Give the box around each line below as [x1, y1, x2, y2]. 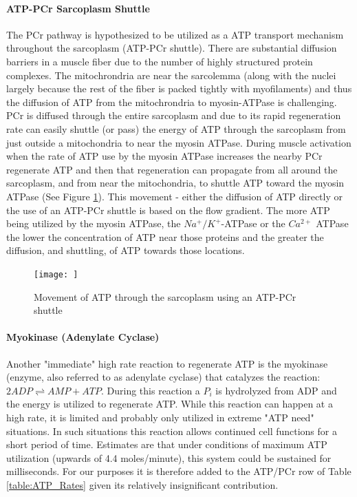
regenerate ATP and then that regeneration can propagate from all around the [6, 162, 338, 176]
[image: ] [34, 269, 78, 279]
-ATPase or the [221, 216, 285, 231]
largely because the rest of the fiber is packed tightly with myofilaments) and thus [6, 81, 352, 96]
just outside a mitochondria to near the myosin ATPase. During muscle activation [6, 135, 351, 149]
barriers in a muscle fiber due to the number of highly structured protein [6, 54, 313, 68]
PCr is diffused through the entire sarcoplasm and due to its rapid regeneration [6, 108, 341, 123]
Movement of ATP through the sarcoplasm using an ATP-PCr [34, 289, 296, 304]
